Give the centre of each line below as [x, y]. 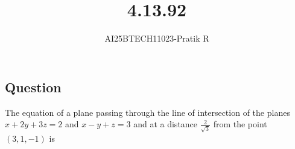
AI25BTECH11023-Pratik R [157, 38]
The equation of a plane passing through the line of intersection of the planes [147, 112]
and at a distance [166, 124]
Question [33, 87]
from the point [240, 124]
